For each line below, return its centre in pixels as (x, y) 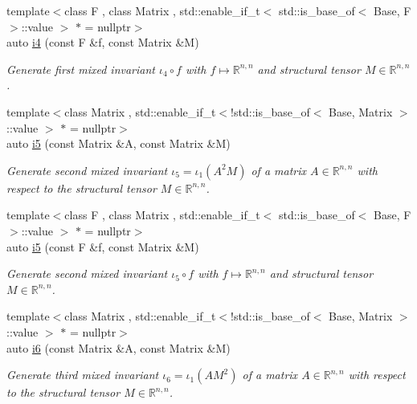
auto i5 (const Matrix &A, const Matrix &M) (119, 143)
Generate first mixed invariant (81, 69)
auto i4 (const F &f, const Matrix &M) (103, 42)
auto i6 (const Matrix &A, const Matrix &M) (119, 347)
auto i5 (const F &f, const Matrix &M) (103, 246)
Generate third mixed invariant (83, 375)
